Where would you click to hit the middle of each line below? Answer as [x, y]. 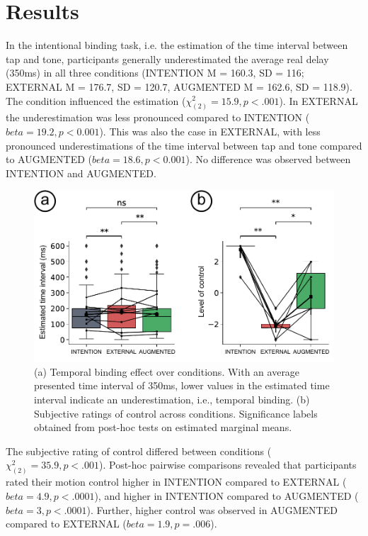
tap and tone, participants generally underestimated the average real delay [167, 58]
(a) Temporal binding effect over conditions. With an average [167, 371]
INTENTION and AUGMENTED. [81, 173]
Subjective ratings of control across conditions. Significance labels [176, 413]
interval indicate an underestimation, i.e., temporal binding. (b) [172, 400]
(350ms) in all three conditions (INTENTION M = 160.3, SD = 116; [155, 73]
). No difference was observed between [268, 159]
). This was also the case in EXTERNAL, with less [210, 131]
